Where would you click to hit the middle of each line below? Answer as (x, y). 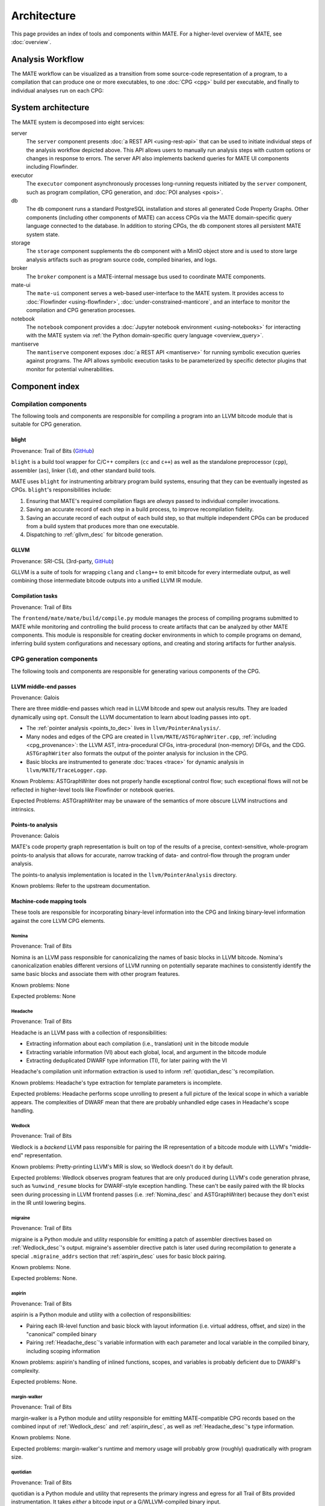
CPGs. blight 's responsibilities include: (61, 490)
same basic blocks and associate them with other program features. (95, 974)
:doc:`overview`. (31, 42)
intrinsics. (23, 809)
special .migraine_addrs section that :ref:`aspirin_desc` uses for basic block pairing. (119, 1256)
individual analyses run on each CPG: (57, 90)
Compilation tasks (34, 596)
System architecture (50, 108)
